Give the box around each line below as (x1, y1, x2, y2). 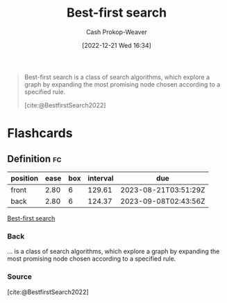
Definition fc (7, 153, 62, 164)
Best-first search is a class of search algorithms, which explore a (24, 73, 210, 81)
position (10, 173, 39, 183)
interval (87, 173, 114, 183)
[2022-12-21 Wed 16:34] (82, 41, 151, 49)
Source (7, 272, 33, 282)
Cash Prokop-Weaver (85, 28, 148, 36)
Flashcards (7, 125, 73, 141)
